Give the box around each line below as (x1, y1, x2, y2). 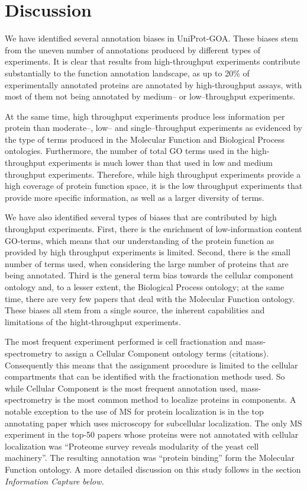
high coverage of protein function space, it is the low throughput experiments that (5, 179, 303, 192)
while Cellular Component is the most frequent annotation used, (5, 381, 238, 394)
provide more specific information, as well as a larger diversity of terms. (5, 191, 264, 203)
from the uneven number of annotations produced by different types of (5, 43, 261, 56)
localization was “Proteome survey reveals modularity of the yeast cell (5, 439, 259, 452)
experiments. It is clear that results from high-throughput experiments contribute (5, 55, 300, 68)
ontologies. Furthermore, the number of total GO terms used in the (5, 145, 248, 157)
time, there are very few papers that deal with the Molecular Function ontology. (5, 292, 295, 304)
